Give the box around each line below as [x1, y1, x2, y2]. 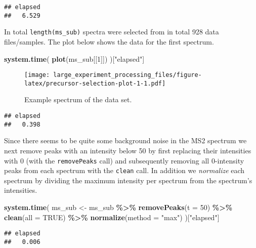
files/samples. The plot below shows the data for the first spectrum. [4, 36, 214, 47]
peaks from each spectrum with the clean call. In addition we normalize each [4, 165, 245, 176]
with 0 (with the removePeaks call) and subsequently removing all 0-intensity [4, 155, 244, 166]
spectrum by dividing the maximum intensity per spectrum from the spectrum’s [4, 175, 252, 185]
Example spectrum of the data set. [24, 94, 132, 105]
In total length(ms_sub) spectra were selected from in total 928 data [4, 26, 219, 37]
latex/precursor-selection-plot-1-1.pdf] [24, 79, 166, 87]
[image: [24, 71, 50, 79]
